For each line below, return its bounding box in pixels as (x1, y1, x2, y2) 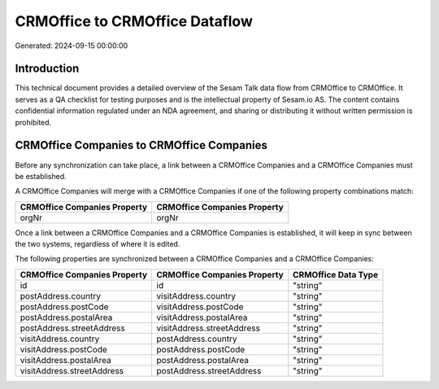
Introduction (15, 62, 80, 76)
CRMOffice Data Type (293, 269, 378, 280)
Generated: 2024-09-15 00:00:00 (15, 41, 128, 50)
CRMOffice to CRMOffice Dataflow (15, 12, 254, 30)
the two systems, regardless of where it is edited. (15, 239, 180, 249)
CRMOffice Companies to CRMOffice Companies (15, 138, 268, 152)
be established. (15, 171, 67, 181)
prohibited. (15, 117, 52, 127)
